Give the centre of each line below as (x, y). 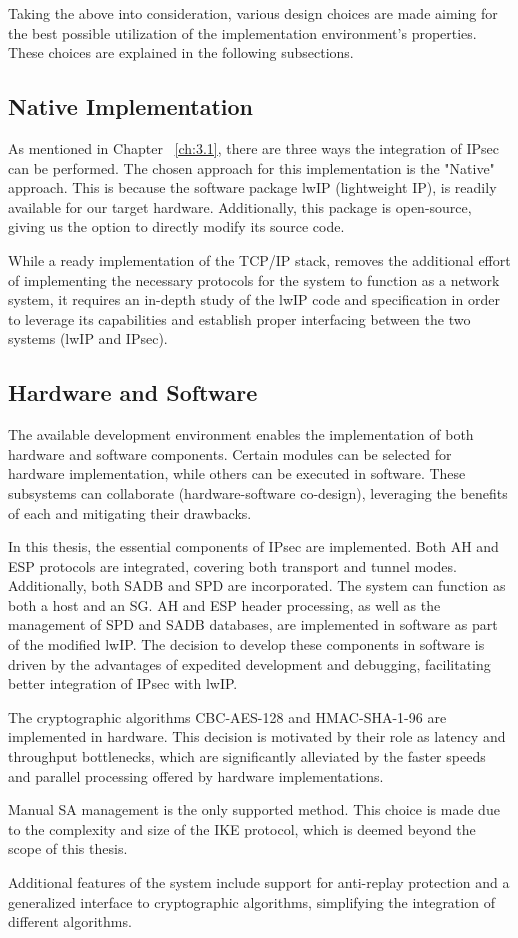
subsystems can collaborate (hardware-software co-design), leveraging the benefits (258, 492)
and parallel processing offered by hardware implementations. (196, 775)
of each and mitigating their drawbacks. (130, 512)
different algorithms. (70, 921)
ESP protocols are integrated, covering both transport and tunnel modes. (232, 565)
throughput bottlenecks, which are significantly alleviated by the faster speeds (247, 756)
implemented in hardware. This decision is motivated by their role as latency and (257, 736)
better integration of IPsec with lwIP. (123, 683)
